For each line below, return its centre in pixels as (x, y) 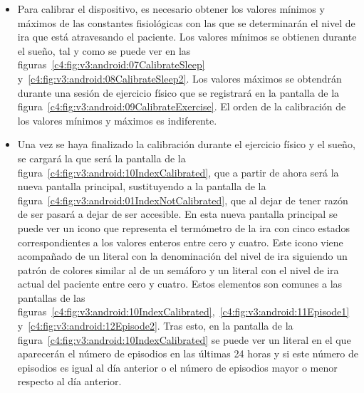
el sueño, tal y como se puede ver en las (104, 50)
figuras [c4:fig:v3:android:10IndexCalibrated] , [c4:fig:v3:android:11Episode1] (183, 311)
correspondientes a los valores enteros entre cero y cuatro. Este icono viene (180, 242)
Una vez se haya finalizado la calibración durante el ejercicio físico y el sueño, (186, 144)
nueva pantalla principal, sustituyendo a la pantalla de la (142, 186)
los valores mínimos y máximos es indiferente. (117, 120)
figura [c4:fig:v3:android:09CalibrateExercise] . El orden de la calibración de (182, 106)
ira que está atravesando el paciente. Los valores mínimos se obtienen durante (187, 37)
